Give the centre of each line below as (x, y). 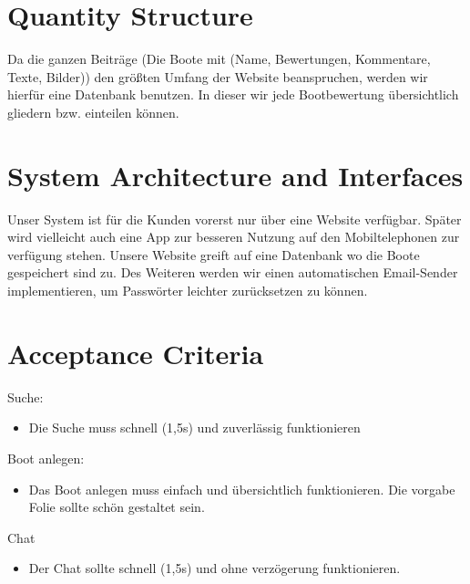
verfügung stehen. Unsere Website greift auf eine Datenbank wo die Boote (214, 254)
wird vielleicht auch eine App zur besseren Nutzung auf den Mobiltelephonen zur (234, 237)
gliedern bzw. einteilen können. (93, 112)
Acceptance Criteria (136, 353)
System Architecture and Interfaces (235, 175)
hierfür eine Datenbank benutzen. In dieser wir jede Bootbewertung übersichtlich (233, 94)
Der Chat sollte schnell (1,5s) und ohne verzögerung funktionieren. (215, 568)
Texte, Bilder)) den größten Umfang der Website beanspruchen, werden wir (218, 76)
